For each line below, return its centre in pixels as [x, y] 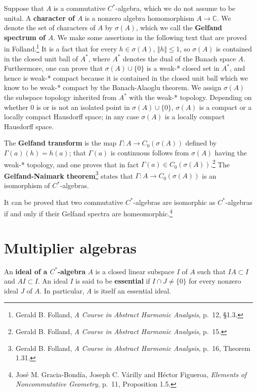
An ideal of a [26, 271]
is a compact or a [225, 107]
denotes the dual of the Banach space [179, 58]
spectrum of [25, 37]
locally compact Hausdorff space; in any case [72, 117]
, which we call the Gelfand [179, 27]
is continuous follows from [150, 152]
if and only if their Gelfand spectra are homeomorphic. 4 [88, 213]
